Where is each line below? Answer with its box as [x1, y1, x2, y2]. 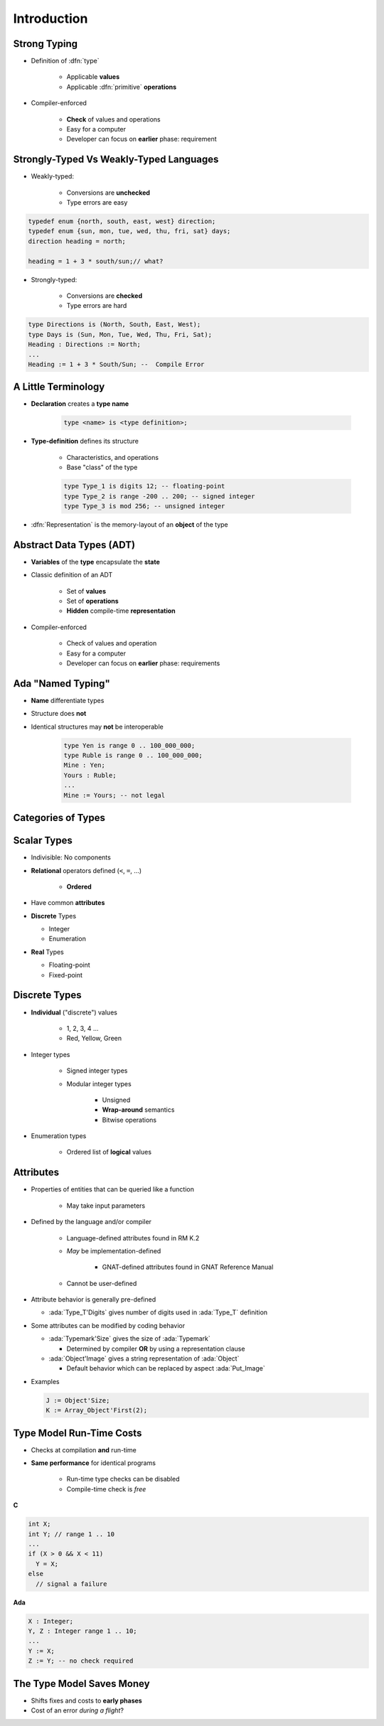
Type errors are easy [66, 198, 128, 207]
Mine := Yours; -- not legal [63, 791, 166, 799]
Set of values [66, 586, 107, 595]
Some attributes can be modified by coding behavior [31, 1321, 185, 1329]
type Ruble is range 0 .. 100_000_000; [63, 751, 203, 760]
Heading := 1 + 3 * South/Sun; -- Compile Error [28, 360, 205, 368]
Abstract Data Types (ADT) [13, 539, 136, 551]
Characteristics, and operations [66, 453, 159, 461]
